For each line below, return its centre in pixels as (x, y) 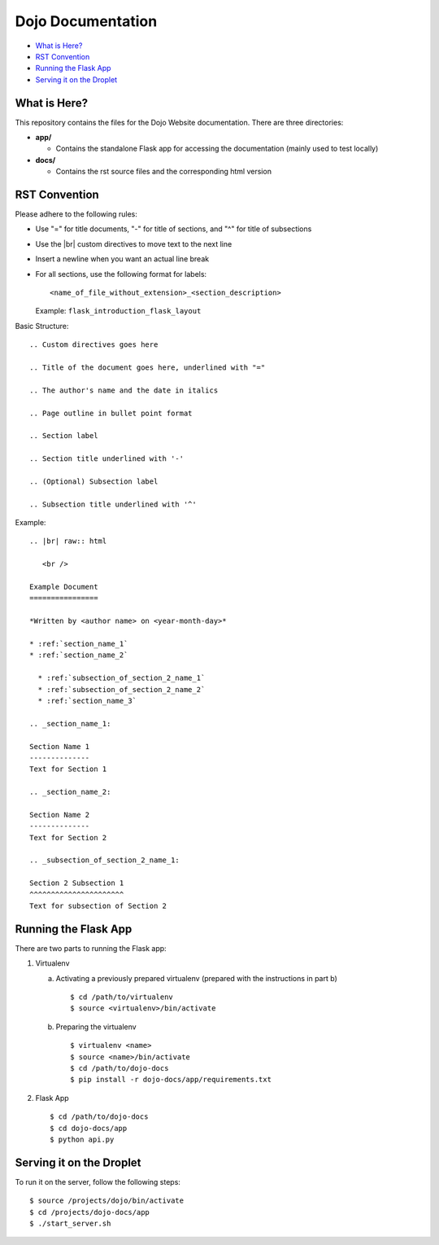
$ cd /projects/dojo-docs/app (90, 1212)
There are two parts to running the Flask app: (91, 948)
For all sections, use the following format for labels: (121, 274)
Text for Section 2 (68, 837)
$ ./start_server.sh (70, 1224)
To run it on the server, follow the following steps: (98, 1181)
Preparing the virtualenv (96, 1027)
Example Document (64, 587)
